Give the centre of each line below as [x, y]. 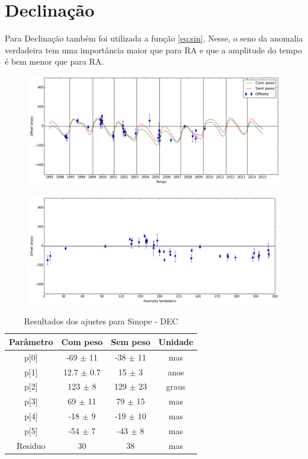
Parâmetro [31, 341]
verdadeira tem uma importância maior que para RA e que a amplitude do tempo [153, 50]
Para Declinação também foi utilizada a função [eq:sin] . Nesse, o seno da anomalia [154, 38]
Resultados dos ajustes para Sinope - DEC [101, 321]
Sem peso [131, 341]
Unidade [176, 341]
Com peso [82, 341]
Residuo [31, 445]
